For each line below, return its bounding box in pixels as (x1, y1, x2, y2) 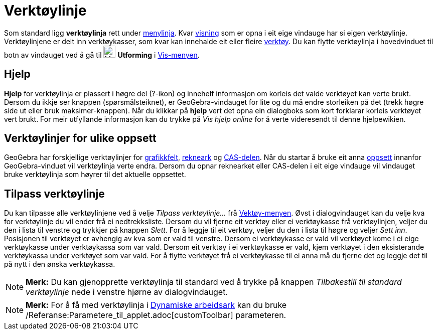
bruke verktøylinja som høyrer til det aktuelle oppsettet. (4, 170, 186, 179)
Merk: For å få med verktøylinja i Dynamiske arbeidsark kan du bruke (26, 300, 287, 310)
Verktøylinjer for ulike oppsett (4, 132, 157, 145)
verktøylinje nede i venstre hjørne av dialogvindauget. (26, 287, 228, 297)
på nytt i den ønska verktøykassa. (4, 260, 115, 269)
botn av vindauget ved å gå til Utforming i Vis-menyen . (4, 50, 200, 59)
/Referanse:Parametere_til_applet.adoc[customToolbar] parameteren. (26, 310, 286, 320)
